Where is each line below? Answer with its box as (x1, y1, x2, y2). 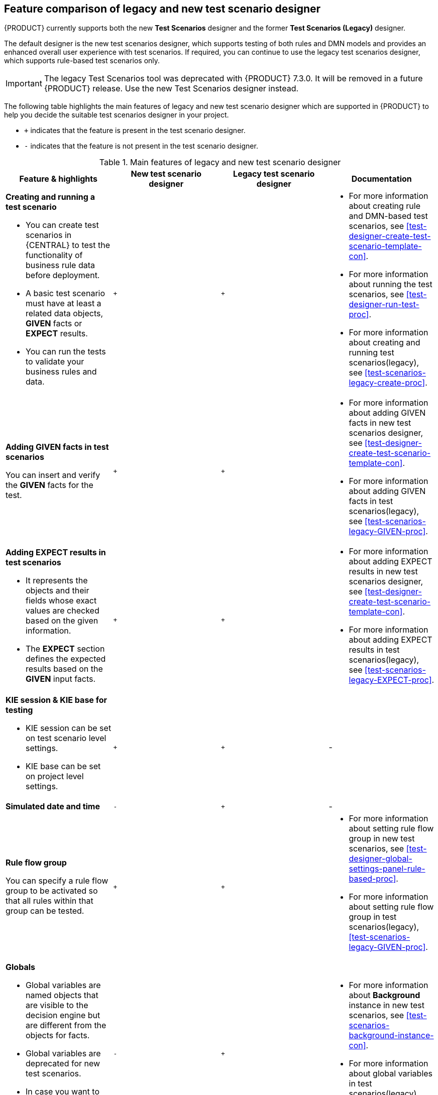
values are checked (26, 605, 99, 616)
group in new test (349, 833, 415, 844)
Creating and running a (6, 192, 95, 202)
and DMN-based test (349, 211, 428, 221)
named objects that (26, 990, 98, 1001)
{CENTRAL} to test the (26, 240, 110, 251)
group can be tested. (6, 906, 84, 916)
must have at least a (26, 298, 101, 309)
